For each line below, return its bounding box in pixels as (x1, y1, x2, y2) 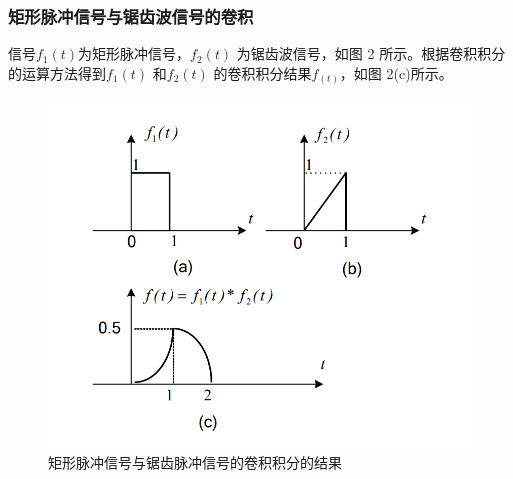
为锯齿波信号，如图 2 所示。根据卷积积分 (236, 43, 506, 64)
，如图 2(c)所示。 (339, 62, 453, 83)
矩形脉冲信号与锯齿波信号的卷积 (8, 3, 254, 28)
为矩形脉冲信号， (78, 43, 191, 64)
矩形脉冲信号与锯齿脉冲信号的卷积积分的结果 (48, 451, 342, 472)
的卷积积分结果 (213, 62, 312, 83)
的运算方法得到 (8, 62, 106, 83)
